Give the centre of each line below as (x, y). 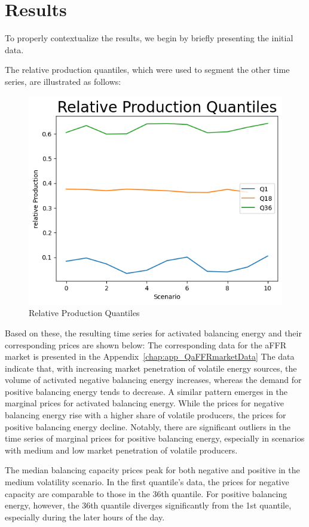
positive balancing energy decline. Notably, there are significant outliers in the (148, 426)
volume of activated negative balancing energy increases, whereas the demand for (153, 380)
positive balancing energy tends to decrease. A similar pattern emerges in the (146, 391)
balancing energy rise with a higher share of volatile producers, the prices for (146, 415)
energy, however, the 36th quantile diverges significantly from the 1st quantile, (148, 505)
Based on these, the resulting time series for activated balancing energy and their (153, 333)
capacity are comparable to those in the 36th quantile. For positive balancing (146, 493)
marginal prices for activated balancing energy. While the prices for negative (145, 403)
